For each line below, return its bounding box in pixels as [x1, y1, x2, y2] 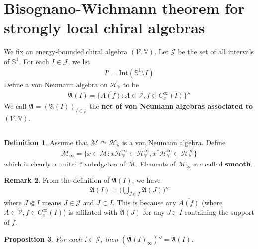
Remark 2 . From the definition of [4, 175, 110, 185]
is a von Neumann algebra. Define [122, 137, 226, 148]
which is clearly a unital [4, 158, 77, 168]
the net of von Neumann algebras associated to [89, 101, 253, 111]
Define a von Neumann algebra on [4, 79, 108, 89]
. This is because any [112, 197, 176, 207]
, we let [68, 56, 90, 66]
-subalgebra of [83, 158, 126, 168]
